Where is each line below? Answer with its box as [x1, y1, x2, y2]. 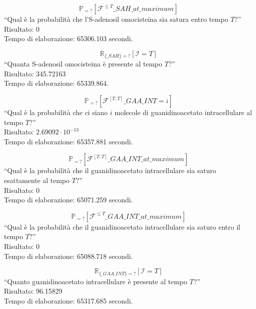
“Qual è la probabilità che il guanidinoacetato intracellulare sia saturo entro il [4, 221, 241, 232]
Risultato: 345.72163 [4, 68, 66, 78]
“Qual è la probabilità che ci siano [4, 107, 108, 118]
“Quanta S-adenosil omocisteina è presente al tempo [4, 59, 162, 69]
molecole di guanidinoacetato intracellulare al [114, 107, 252, 118]
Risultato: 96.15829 [4, 286, 62, 296]
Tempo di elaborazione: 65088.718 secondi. [4, 250, 133, 261]
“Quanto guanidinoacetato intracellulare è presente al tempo [4, 276, 188, 286]
